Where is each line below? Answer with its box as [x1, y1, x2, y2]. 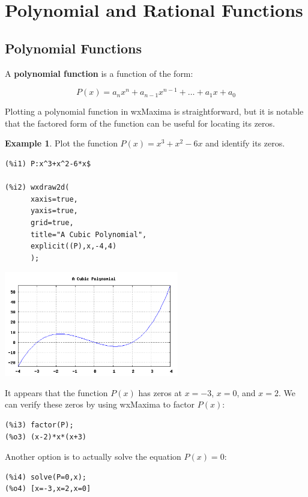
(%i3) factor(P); [5, 420, 74, 429]
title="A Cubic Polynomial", [30, 230, 147, 239]
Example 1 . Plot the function [5, 137, 118, 149]
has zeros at [138, 386, 182, 399]
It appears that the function [5, 386, 108, 399]
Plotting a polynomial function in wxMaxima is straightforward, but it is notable [5, 105, 304, 118]
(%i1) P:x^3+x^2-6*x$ [5, 160, 91, 169]
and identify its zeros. [205, 137, 285, 149]
